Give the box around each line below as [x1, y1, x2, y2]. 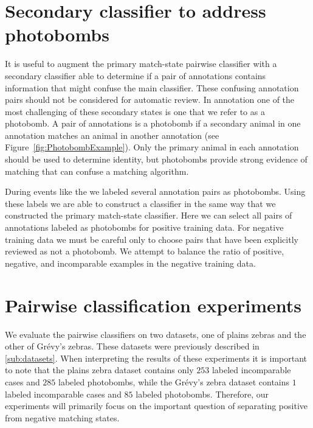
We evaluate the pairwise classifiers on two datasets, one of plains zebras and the [5, 328, 306, 340]
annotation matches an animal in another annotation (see [5, 128, 219, 141]
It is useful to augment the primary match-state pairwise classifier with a [5, 57, 277, 70]
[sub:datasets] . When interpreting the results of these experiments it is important [5, 351, 308, 364]
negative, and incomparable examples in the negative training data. [5, 256, 256, 269]
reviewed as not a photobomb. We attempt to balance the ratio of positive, [5, 245, 284, 258]
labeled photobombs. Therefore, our [136, 387, 269, 400]
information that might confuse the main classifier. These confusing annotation [5, 81, 299, 94]
